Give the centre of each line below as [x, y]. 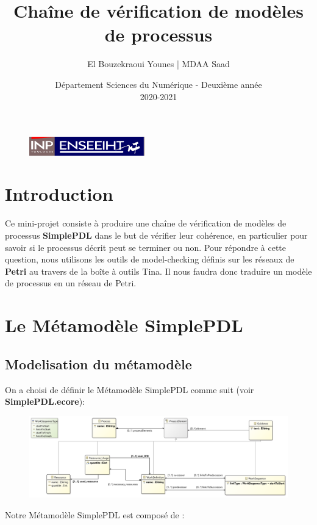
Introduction [59, 194]
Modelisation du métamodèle [98, 364]
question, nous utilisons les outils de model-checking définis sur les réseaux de [150, 259]
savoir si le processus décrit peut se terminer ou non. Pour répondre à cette [145, 247]
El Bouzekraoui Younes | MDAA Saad [158, 64]
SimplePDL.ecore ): [45, 401]
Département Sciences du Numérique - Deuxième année [158, 84]
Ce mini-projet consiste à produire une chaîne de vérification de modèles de [146, 223]
